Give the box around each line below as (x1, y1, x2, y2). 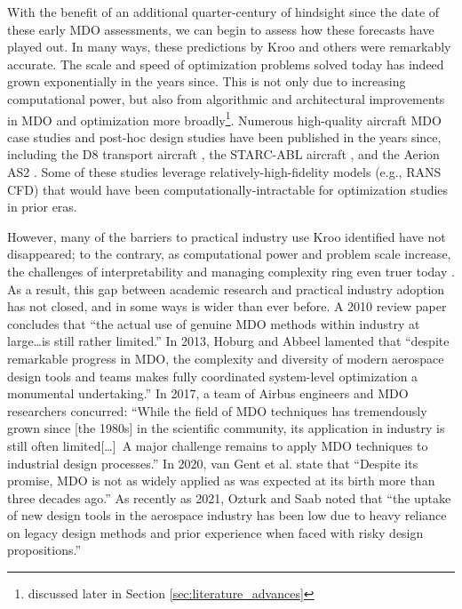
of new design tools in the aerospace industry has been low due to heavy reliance (7, 506, 447, 525)
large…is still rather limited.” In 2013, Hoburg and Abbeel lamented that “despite (7, 332, 450, 350)
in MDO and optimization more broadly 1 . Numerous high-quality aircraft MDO (7, 108, 442, 129)
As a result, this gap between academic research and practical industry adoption (7, 279, 445, 298)
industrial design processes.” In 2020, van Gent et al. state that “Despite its (7, 453, 418, 472)
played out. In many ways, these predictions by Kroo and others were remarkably (7, 37, 451, 56)
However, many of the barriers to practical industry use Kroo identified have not (7, 227, 446, 245)
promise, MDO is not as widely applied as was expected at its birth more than (7, 471, 435, 490)
